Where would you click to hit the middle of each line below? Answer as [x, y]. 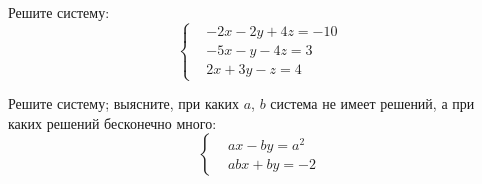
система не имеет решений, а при [372, 103]
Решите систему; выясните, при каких [124, 103]
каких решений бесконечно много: [112, 122]
